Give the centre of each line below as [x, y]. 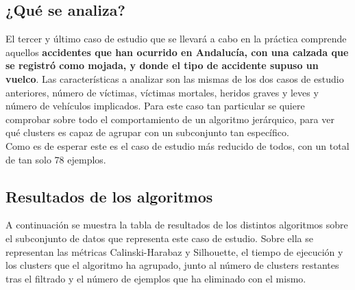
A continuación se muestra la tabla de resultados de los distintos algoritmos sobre [177, 225]
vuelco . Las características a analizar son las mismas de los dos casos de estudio [175, 78]
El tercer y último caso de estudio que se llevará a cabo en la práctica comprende [176, 39]
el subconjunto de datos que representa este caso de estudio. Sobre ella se [159, 238]
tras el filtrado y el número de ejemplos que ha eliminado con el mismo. [156, 278]
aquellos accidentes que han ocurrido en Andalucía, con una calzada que [177, 52]
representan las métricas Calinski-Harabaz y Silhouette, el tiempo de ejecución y [174, 251]
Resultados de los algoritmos [109, 196]
